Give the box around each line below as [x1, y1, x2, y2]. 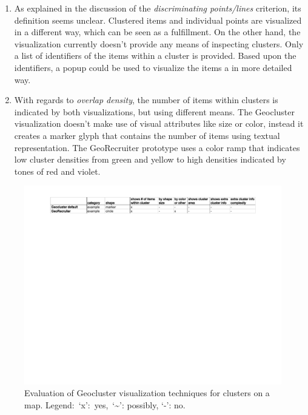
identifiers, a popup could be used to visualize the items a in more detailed [14, 61, 292, 73]
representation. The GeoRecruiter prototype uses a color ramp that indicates [14, 141, 300, 154]
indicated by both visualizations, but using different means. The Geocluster [14, 105, 295, 118]
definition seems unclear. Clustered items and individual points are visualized [14, 13, 302, 26]
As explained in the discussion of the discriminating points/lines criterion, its [14, 2, 301, 14]
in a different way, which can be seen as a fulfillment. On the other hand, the [14, 25, 301, 38]
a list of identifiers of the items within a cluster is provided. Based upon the [14, 49, 296, 62]
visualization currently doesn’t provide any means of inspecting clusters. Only [14, 37, 304, 50]
